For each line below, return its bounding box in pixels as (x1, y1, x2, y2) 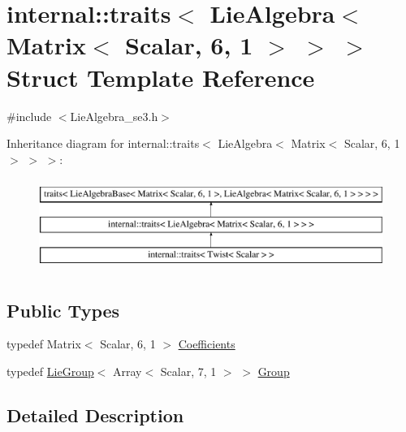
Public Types (6, 297, 120, 322)
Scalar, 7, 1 (160, 363, 217, 380)
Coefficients (178, 335, 235, 352)
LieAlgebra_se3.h (70, 107, 158, 124)
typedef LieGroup (6, 363, 94, 380)
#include (6, 107, 52, 124)
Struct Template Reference (6, 60, 315, 93)
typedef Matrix (6, 335, 81, 352)
